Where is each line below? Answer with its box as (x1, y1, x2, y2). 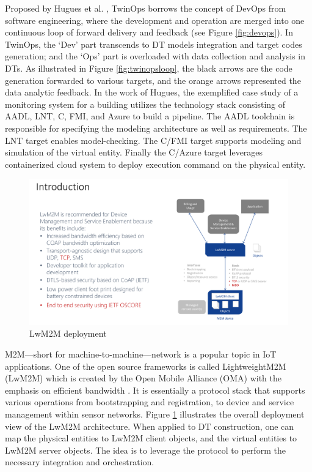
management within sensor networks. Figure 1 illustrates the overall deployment (5, 407, 305, 420)
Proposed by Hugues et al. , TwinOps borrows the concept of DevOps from (5, 2, 286, 14)
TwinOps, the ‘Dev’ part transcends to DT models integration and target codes (5, 37, 302, 50)
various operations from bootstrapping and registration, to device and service (5, 395, 294, 408)
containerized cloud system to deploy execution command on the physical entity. (5, 157, 306, 170)
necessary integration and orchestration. (5, 455, 154, 468)
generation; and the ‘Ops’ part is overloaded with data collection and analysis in (5, 50, 306, 62)
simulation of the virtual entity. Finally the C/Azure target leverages (5, 146, 263, 159)
